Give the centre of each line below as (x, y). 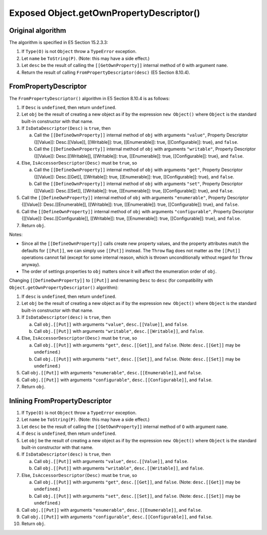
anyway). (31, 264)
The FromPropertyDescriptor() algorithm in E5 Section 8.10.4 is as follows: (89, 98)
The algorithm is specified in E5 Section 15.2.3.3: (59, 43)
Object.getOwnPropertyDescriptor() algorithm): (64, 287)
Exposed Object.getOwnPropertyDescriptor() (105, 13)
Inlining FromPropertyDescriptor (60, 401)
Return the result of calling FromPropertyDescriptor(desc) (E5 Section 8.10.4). (106, 72)
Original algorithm (38, 30)
